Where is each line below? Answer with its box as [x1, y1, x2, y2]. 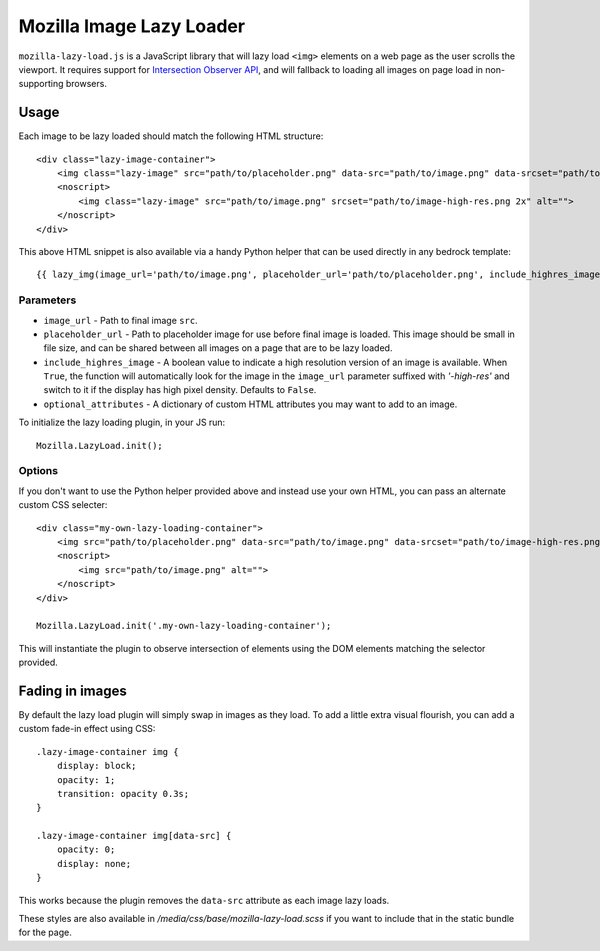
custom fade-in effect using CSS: [18, 723, 156, 735]
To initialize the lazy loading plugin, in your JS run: [18, 416, 226, 429]
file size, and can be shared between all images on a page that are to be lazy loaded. [43, 342, 393, 354]
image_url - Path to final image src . [43, 314, 199, 326]
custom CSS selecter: [18, 499, 108, 511]
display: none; [56, 858, 132, 869]
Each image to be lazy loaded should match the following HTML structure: [18, 130, 324, 142]
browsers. [65, 78, 107, 90]
